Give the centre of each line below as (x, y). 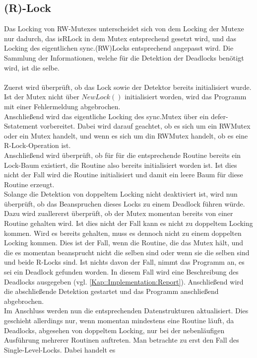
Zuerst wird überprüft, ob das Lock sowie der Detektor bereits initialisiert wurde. (128, 87)
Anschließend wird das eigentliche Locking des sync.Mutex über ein (106, 116)
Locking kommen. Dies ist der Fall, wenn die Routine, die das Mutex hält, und (124, 243)
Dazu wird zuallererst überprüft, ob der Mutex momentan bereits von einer (119, 213)
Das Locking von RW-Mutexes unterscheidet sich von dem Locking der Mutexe (124, 29)
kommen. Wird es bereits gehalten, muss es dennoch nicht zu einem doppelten (123, 233)
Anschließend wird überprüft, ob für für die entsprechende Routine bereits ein (123, 155)
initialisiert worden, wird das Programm (186, 97)
